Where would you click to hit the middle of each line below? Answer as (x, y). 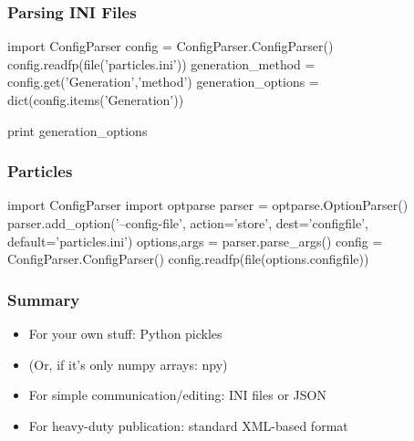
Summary (44, 299)
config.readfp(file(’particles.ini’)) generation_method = (161, 63)
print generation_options (78, 130)
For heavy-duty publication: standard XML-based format (188, 425)
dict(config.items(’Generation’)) (96, 100)
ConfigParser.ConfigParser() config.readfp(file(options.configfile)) (188, 259)
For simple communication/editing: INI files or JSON (177, 395)
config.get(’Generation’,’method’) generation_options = (163, 82)
